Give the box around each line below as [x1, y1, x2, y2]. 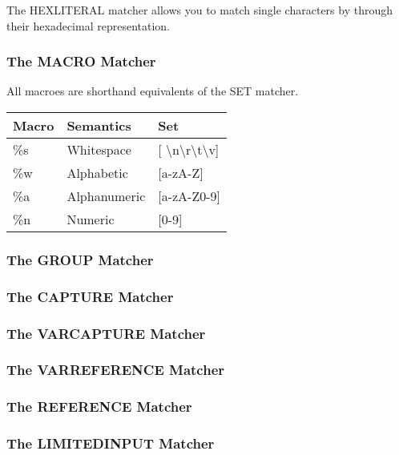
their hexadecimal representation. [6, 17, 170, 34]
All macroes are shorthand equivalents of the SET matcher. [6, 83, 299, 99]
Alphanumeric [66, 187, 146, 205]
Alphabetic [66, 163, 128, 182]
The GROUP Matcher [6, 249, 154, 269]
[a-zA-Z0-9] [158, 187, 220, 205]
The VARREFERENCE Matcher [6, 360, 225, 380]
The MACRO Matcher [6, 51, 156, 71]
